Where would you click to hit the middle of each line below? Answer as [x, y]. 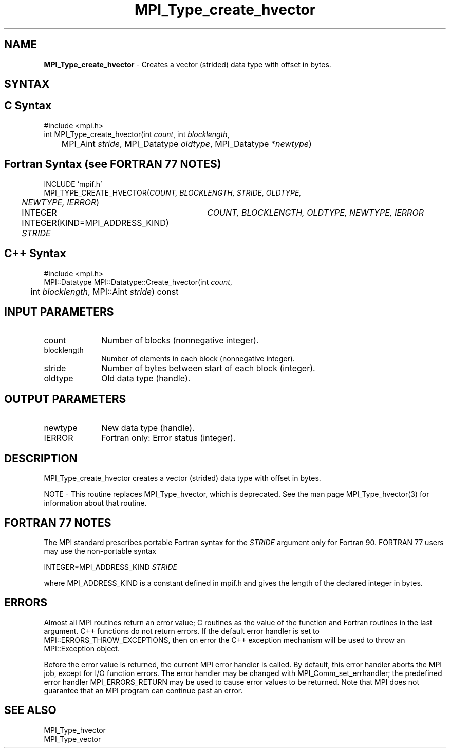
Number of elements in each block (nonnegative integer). [198, 359]
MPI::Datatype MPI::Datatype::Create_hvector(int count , [138, 282]
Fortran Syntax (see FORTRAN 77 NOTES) [113, 164]
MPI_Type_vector [72, 739]
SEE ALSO [30, 710]
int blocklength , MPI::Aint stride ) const [105, 291]
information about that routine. [95, 503]
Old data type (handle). [146, 379]
